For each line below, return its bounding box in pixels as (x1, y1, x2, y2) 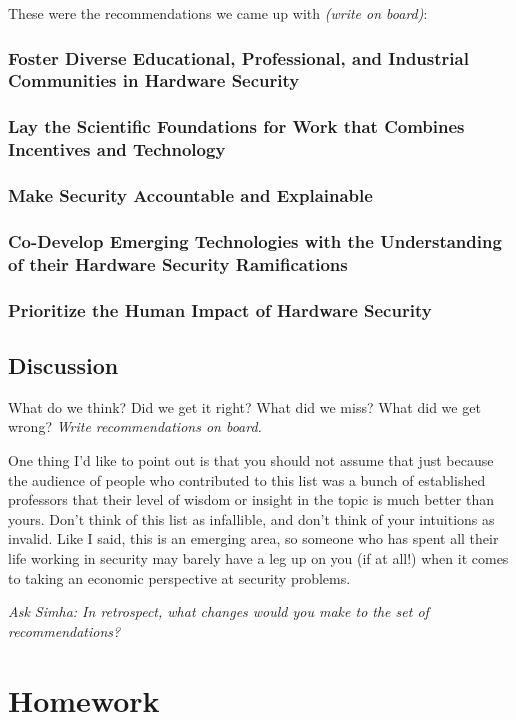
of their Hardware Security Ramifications (8, 251, 348, 276)
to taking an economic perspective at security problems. (8, 567, 351, 588)
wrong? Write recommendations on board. (8, 416, 262, 437)
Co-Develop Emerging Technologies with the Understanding (8, 228, 502, 253)
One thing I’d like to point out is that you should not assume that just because (8, 449, 494, 470)
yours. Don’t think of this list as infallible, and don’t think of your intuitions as (8, 508, 495, 529)
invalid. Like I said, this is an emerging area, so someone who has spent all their (8, 528, 499, 549)
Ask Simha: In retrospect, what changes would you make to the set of (8, 601, 429, 622)
